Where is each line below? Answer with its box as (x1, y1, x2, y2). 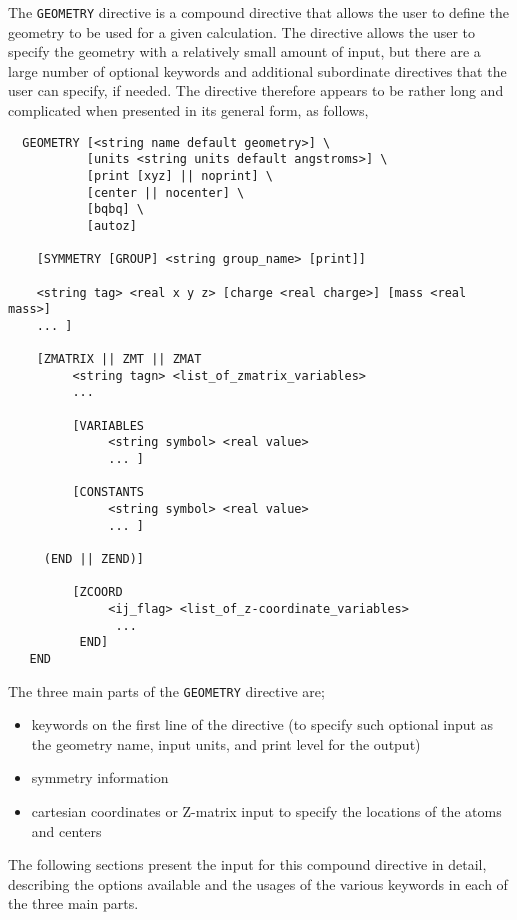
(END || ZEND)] (43, 552, 145, 567)
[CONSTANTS (72, 485, 145, 500)
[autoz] (86, 218, 137, 233)
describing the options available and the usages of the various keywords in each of (8, 873, 508, 894)
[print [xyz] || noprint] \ (86, 168, 273, 183)
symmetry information (31, 767, 169, 788)
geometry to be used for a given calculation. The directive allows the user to (8, 21, 476, 42)
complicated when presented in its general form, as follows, (8, 100, 369, 121)
